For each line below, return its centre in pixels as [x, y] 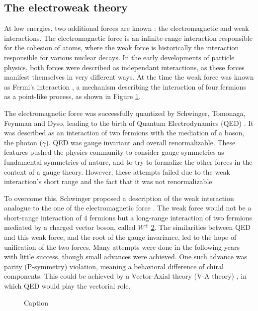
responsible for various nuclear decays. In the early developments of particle [119, 57]
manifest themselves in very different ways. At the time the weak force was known [129, 77]
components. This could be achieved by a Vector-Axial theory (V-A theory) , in [125, 276]
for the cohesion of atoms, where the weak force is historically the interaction [122, 48]
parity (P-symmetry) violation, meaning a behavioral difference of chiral [114, 266]
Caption [36, 302]
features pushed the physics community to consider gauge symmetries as [114, 152]
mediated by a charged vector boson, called [70, 227]
